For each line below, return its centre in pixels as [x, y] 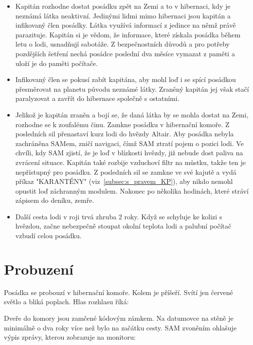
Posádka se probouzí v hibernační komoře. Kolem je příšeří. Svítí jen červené [118, 292]
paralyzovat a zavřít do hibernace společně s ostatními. [97, 98]
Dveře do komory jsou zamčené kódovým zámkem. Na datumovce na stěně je [119, 318]
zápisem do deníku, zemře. [55, 200]
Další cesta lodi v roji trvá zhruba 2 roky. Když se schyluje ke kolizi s [119, 216]
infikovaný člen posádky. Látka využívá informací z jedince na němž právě [126, 25]
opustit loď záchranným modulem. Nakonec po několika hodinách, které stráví [132, 190]
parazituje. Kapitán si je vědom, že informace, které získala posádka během [128, 34]
